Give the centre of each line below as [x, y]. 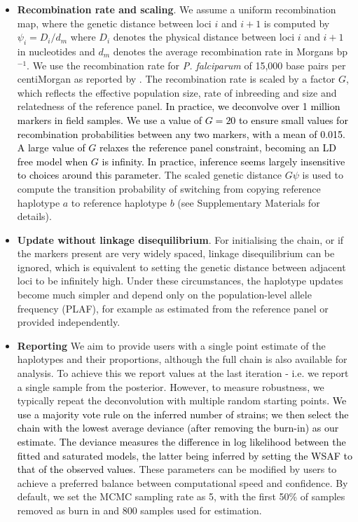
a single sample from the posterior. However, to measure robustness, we [171, 386]
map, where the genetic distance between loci [114, 23]
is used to [323, 175]
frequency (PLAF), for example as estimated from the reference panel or [173, 308]
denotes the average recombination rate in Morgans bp [230, 51]
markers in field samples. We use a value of [110, 119]
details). [34, 216]
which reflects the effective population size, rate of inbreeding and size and [177, 92]
